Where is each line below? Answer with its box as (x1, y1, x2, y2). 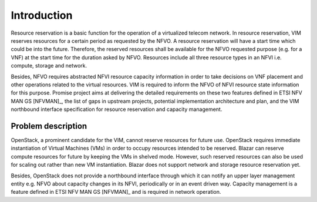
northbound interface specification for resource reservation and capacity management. (11, 106, 222, 113)
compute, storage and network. (11, 62, 87, 69)
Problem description (11, 121, 87, 131)
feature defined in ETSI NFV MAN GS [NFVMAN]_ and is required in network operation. (11, 188, 221, 196)
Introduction (11, 9, 73, 22)
